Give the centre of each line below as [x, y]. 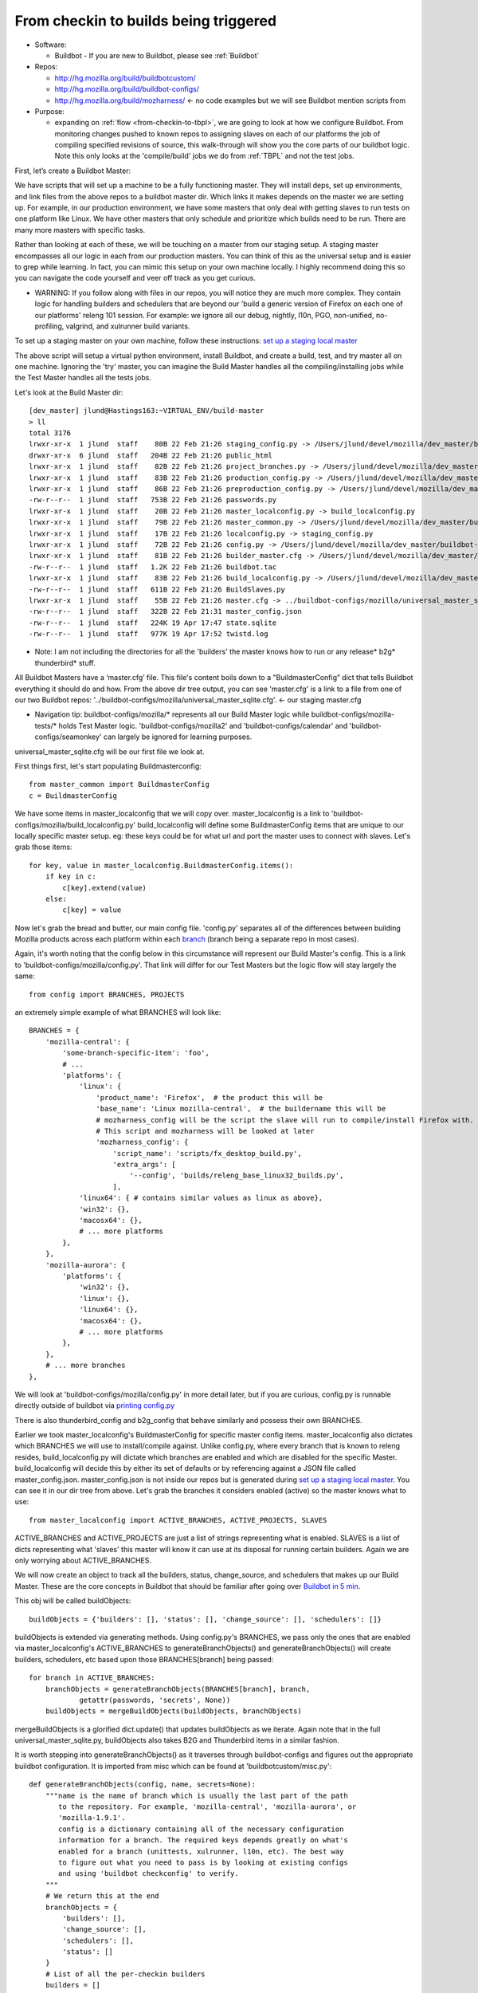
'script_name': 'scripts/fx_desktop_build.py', [207, 1153]
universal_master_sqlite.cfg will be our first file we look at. [110, 751]
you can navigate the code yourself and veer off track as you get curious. [135, 278]
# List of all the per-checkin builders [125, 1974]
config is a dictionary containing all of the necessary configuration [201, 1829]
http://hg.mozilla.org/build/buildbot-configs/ [127, 89]
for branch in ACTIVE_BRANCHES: [92, 1678]
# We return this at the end [102, 1896]
